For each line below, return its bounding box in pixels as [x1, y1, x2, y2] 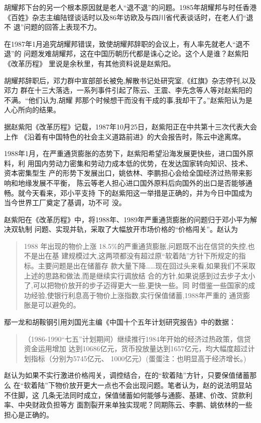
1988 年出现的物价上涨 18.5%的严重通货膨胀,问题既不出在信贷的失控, [24, 240, 248, 251]
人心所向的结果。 [4, 104, 60, 115]
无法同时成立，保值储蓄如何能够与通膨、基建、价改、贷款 [55, 389, 245, 400]
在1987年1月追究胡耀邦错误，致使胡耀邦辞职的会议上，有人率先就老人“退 [4, 38, 243, 49]
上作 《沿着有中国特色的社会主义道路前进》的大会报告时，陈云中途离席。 [4, 131, 245, 142]
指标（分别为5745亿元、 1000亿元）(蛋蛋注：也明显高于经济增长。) [31, 353, 246, 363]
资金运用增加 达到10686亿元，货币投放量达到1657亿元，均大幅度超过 [24, 343, 248, 354]
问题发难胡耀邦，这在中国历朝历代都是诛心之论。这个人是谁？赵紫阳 [24, 48, 249, 59]
